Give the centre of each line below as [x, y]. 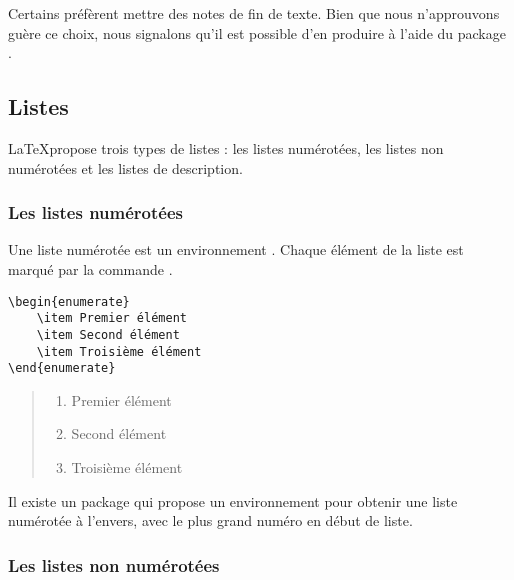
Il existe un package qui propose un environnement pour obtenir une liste [233, 500]
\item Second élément [108, 334]
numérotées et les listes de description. [125, 167]
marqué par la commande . [90, 268]
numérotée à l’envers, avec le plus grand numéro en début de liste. [210, 520]
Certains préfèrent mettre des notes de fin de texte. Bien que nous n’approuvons [254, 13]
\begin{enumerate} [69, 301]
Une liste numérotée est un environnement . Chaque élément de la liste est [236, 249]
